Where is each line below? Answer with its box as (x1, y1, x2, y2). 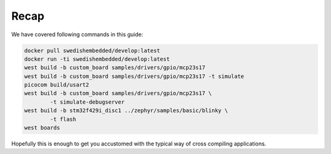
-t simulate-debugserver (50, 98, 125, 106)
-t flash (50, 115, 77, 123)
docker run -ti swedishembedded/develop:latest (24, 55, 170, 63)
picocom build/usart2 (24, 82, 89, 88)
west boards (24, 125, 61, 131)
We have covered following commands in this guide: (11, 31, 143, 38)
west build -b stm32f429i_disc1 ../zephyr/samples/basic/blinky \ (24, 107, 228, 114)
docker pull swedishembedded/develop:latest (24, 47, 161, 54)
